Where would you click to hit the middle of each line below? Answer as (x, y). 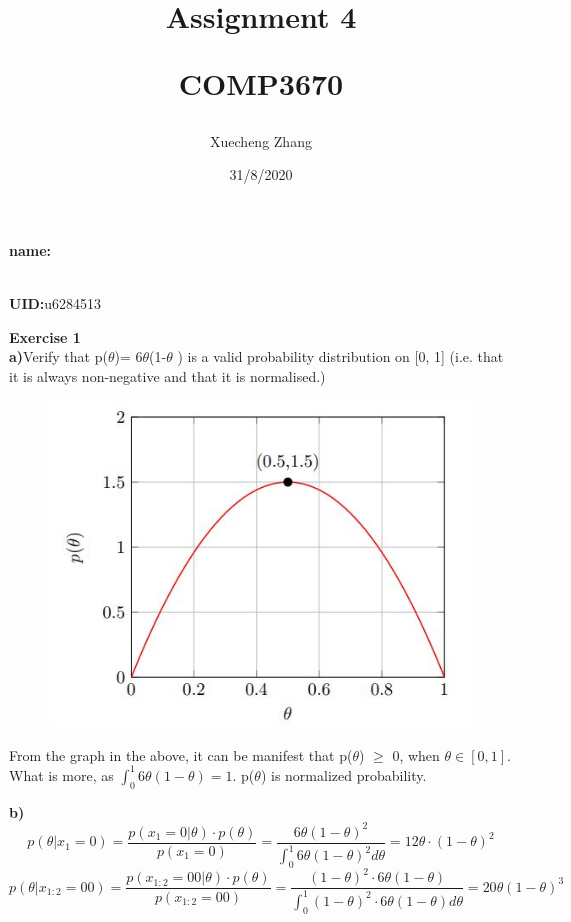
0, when (416, 754)
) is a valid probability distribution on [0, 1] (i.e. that (340, 356)
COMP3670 (261, 83)
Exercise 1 (45, 336)
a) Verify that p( (58, 356)
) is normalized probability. (343, 774)
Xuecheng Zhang (261, 140)
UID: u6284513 (55, 302)
